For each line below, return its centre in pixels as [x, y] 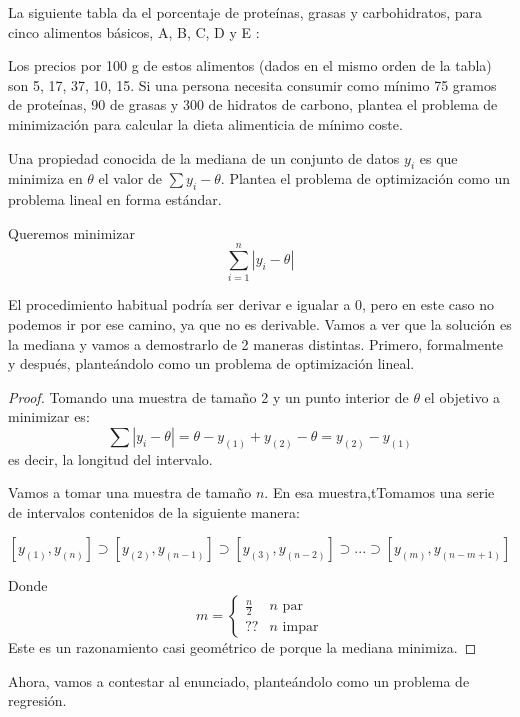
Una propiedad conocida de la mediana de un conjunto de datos [204, 157]
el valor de [130, 178]
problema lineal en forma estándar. [115, 199]
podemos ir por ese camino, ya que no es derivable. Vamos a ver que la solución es [260, 324]
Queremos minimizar [71, 232]
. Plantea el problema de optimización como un [365, 178]
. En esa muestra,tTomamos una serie [379, 492]
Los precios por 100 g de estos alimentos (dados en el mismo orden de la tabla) [250, 65]
